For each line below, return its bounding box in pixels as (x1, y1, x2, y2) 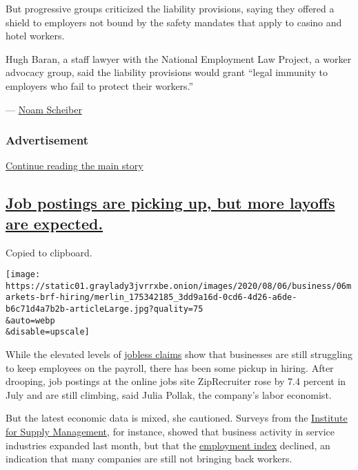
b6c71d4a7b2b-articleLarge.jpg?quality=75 (6, 304, 203, 314)
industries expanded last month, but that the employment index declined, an (6, 438, 330, 452)
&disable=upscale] (6, 327, 90, 337)
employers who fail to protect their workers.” (6, 78, 194, 93)
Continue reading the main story (6, 158, 143, 173)
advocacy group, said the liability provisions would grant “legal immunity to (6, 65, 328, 79)
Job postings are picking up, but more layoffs (6, 192, 335, 214)
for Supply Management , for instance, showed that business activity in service (6, 424, 335, 439)
